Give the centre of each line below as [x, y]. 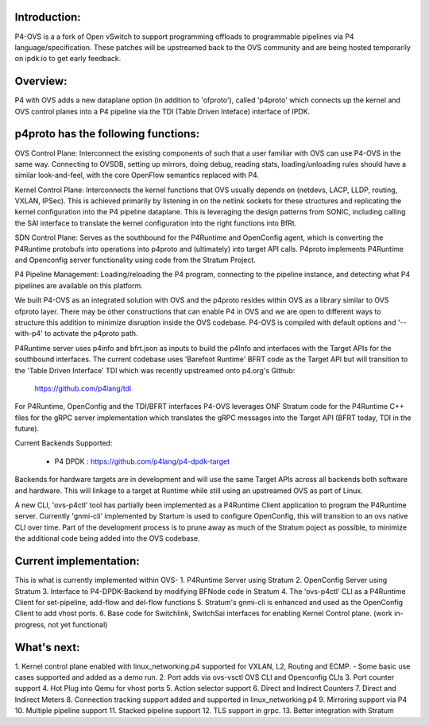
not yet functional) [78, 624]
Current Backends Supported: [64, 443]
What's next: [47, 647]
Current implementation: [77, 561]
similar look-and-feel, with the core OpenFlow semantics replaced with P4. [137, 175]
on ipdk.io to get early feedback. [68, 59]
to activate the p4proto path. [91, 334]
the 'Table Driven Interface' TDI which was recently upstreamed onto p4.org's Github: [155, 370]
